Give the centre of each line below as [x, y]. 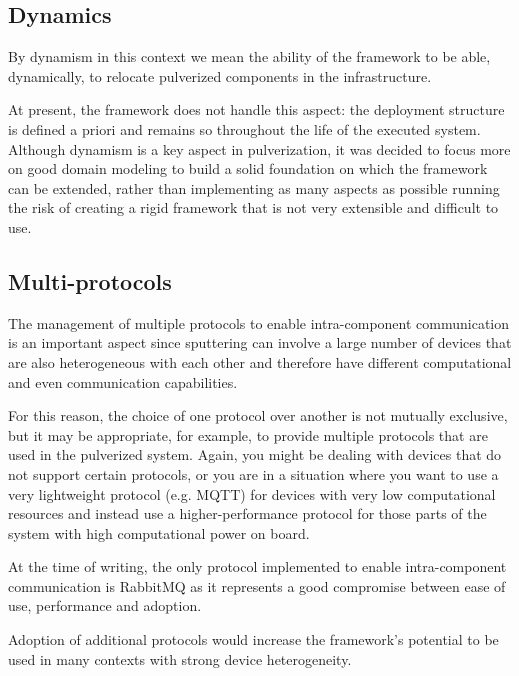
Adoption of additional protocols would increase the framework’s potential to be [253, 639]
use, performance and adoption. [105, 605]
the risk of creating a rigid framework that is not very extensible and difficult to [253, 207]
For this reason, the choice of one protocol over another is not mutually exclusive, [258, 415]
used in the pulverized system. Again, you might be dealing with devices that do [255, 454]
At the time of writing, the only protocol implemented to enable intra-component [257, 566]
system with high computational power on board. [159, 532]
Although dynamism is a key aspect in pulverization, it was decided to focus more [259, 148]
